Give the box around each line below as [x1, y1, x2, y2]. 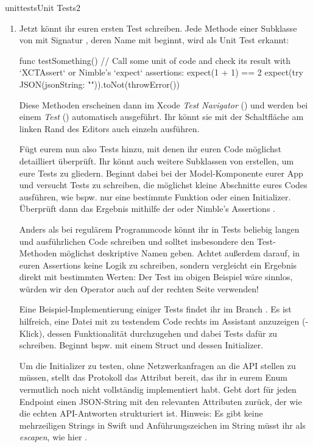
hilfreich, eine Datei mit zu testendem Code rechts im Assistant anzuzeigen [19, 315, 300, 328]
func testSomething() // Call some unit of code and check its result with [19, 54, 291, 66]
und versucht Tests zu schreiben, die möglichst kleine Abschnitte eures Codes [19, 178, 308, 191]
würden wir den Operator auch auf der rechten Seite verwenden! [19, 282, 259, 295]
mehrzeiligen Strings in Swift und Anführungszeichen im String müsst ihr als [19, 418, 306, 431]
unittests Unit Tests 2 [5, 1, 80, 13]
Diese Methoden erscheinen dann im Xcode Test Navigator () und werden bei [19, 98, 308, 111]
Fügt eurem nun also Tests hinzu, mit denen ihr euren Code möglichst [19, 143, 281, 155]
